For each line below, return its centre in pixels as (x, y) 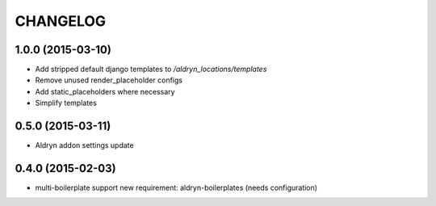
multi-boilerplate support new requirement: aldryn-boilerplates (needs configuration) (176, 188)
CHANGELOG (61, 21)
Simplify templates (66, 103)
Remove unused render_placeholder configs (109, 80)
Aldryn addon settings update (84, 145)
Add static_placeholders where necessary (105, 91)
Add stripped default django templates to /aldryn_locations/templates (151, 69)
